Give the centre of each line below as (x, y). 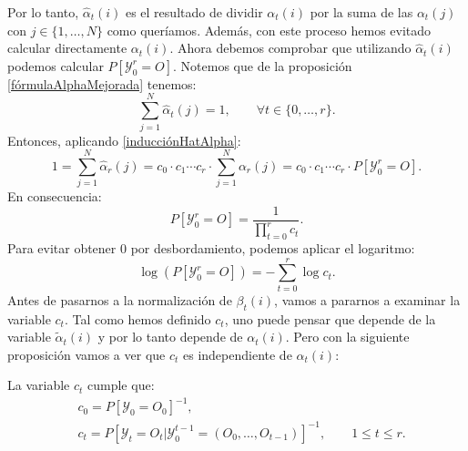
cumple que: (121, 385)
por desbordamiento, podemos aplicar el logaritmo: (273, 248)
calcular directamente (67, 48)
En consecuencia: (55, 196)
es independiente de (238, 354)
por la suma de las (361, 12)
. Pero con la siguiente (347, 337)
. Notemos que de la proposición (263, 65)
